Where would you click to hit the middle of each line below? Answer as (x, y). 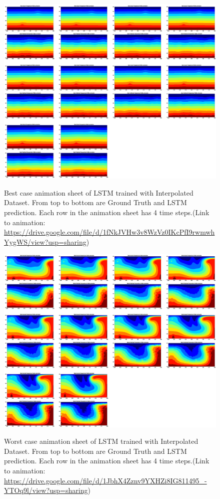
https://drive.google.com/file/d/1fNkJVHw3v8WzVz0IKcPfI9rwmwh (109, 232)
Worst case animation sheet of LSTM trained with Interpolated (101, 441)
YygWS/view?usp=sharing (45, 241)
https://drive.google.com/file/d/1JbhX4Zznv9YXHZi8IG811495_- (105, 480)
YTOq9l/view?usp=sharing (46, 490)
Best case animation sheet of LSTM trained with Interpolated (99, 192)
